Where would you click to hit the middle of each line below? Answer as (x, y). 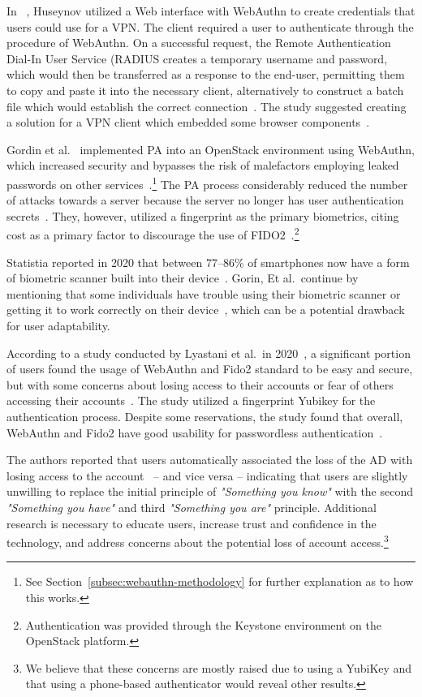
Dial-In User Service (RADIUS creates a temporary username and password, (197, 58)
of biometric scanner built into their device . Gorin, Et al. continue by (183, 278)
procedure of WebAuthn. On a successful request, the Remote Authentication (199, 43)
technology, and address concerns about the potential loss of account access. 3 (198, 541)
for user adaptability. (58, 325)
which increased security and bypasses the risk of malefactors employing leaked (203, 165)
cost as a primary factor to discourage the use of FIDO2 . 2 (153, 234)
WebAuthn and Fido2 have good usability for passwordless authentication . (195, 432)
